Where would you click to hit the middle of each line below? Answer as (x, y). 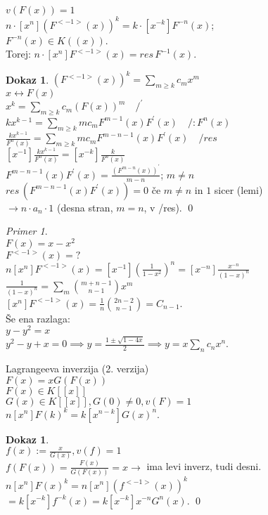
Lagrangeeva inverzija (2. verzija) (77, 368)
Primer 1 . (27, 231)
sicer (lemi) (238, 189)
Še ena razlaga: (38, 318)
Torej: (18, 54)
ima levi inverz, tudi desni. (204, 466)
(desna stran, (85, 207)
